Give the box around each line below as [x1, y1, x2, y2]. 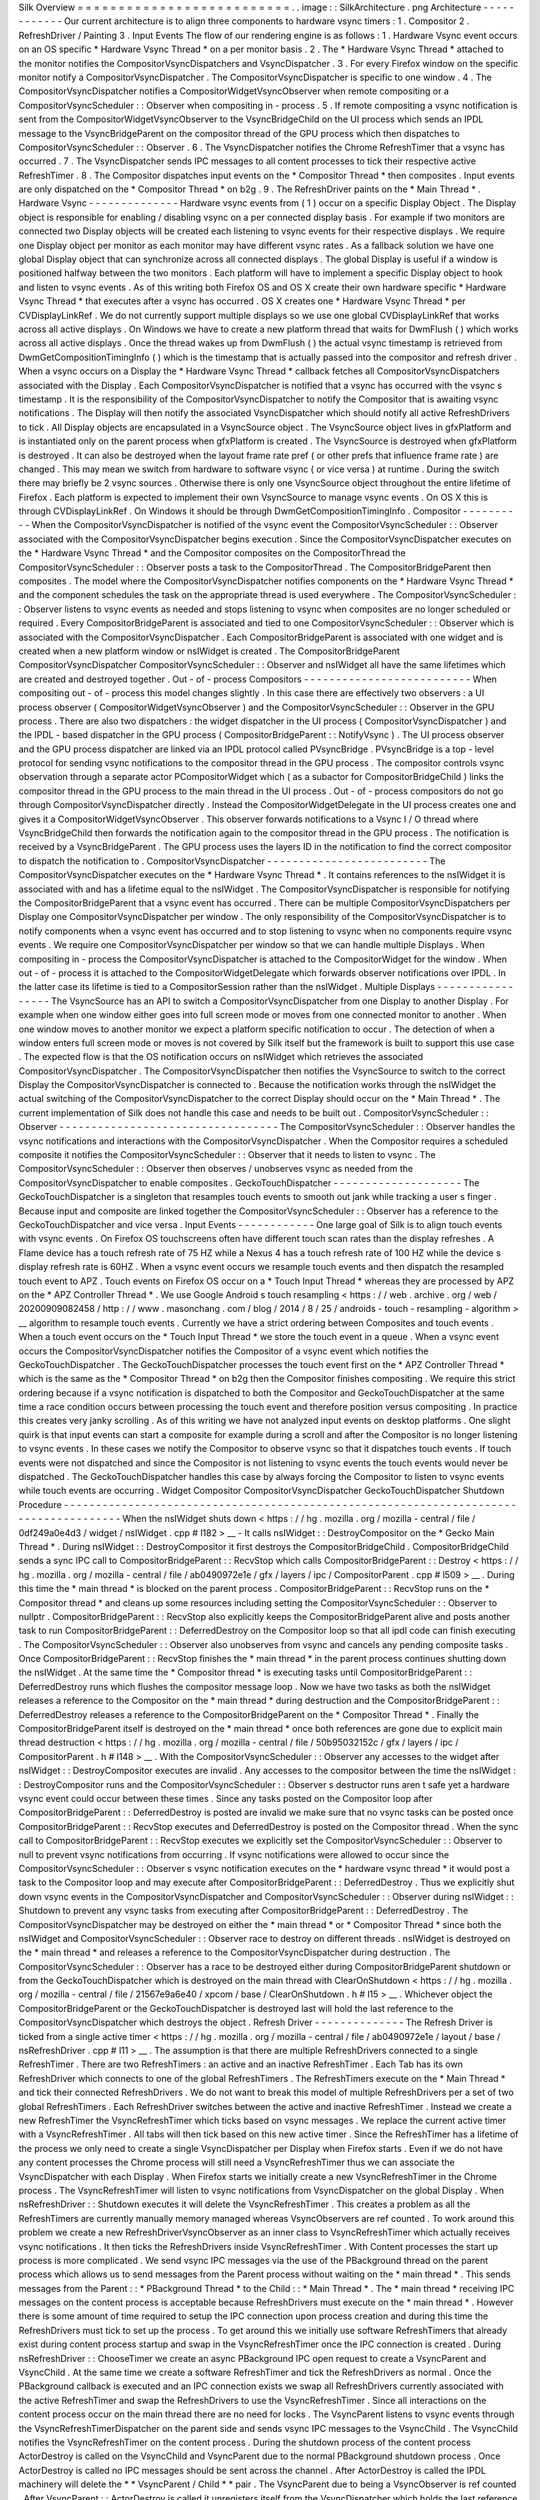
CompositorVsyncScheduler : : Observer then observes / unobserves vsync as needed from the [18, 1163, 414, 1175]
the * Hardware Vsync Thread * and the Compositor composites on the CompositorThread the [18, 547, 406, 559]
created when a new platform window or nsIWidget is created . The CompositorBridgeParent [18, 645, 400, 657]
